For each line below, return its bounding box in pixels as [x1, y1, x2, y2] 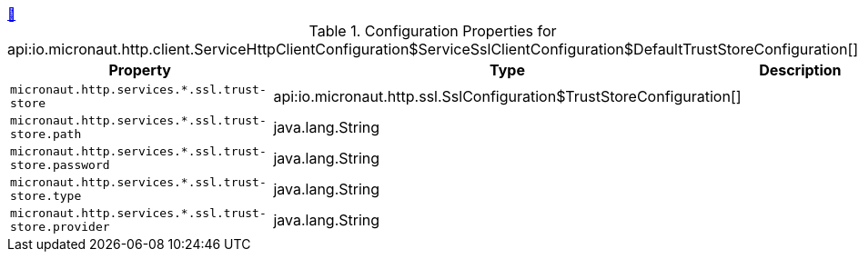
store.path [10, 127, 82, 141]
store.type [10, 189, 82, 203]
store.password [10, 158, 110, 172]
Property [108, 61, 171, 79]
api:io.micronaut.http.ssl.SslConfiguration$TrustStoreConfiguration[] [273, 87, 742, 105]
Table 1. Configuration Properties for [308, 22, 557, 40]
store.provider [10, 220, 110, 234]
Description [759, 61, 842, 79]
